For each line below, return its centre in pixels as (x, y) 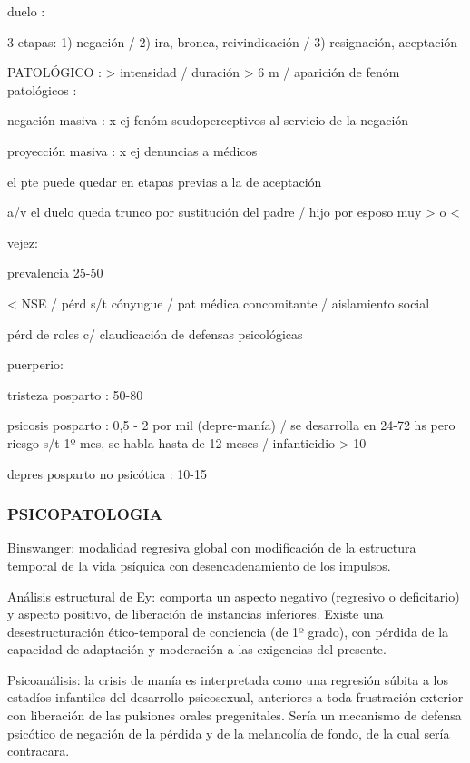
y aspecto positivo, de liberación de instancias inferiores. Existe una (196, 614)
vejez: (23, 242)
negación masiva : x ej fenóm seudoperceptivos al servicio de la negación (208, 120)
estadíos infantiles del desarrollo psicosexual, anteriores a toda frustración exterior (235, 697)
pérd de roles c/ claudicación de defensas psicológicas (155, 333)
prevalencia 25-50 (55, 273)
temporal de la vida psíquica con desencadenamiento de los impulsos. (199, 565)
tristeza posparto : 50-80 (75, 394)
